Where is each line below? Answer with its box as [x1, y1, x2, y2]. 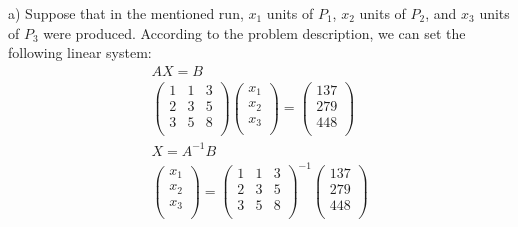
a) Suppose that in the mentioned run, [8, 3, 244, 23]
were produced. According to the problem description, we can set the [43, 22, 466, 43]
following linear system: [8, 42, 152, 63]
